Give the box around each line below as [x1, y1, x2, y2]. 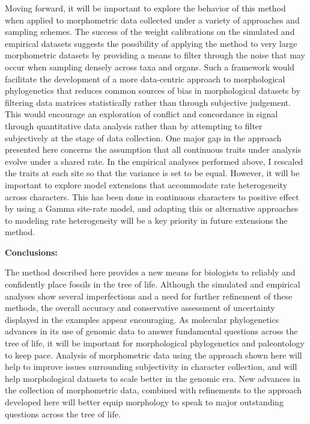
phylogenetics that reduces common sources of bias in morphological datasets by [5, 84, 300, 97]
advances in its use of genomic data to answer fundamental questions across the [5, 325, 298, 337]
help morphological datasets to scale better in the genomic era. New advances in [5, 372, 300, 384]
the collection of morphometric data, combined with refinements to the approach [5, 384, 302, 396]
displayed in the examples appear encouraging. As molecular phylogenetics [5, 313, 279, 325]
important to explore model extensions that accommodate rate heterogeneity [5, 178, 288, 191]
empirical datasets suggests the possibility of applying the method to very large [5, 37, 297, 49]
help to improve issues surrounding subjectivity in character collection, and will [5, 360, 297, 373]
